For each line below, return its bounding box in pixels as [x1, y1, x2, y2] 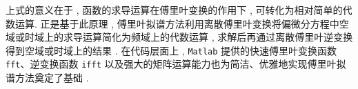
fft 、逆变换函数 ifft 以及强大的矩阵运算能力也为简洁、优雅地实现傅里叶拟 [6, 57, 346, 71]
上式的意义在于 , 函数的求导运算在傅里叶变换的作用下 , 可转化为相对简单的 [6, 3, 343, 17]
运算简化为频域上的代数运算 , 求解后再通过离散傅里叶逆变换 [82, 30, 353, 44]
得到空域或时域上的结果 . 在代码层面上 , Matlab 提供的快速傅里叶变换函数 [6, 43, 337, 57]
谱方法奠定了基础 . [6, 70, 89, 85]
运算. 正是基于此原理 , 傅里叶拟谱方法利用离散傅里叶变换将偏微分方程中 [14, 16, 339, 30]
